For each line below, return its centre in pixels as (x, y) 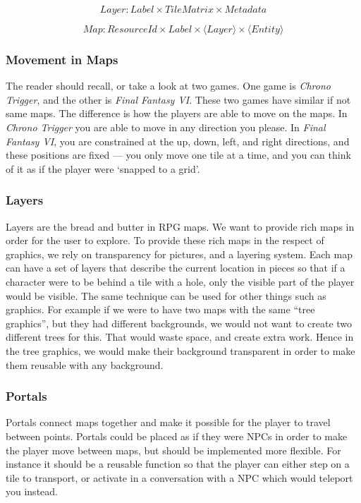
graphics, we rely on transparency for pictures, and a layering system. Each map (179, 254)
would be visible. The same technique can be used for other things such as (166, 295)
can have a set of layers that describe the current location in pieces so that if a (176, 268)
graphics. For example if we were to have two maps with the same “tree (160, 309)
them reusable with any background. (85, 364)
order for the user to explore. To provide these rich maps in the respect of (165, 240)
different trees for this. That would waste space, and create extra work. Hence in (180, 337)
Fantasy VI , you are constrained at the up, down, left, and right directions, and (178, 141)
